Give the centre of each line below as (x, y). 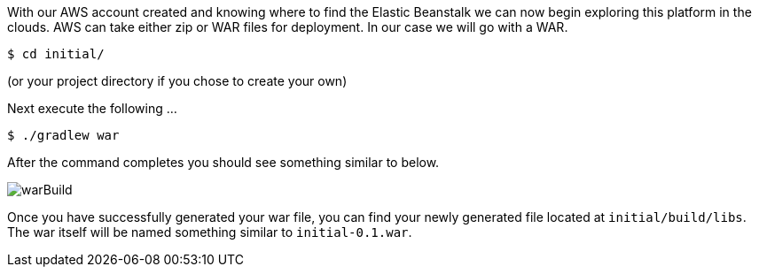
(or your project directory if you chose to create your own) (177, 81)
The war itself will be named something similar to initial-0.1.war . (210, 232)
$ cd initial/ (56, 54)
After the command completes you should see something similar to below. (223, 162)
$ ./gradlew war (63, 135)
